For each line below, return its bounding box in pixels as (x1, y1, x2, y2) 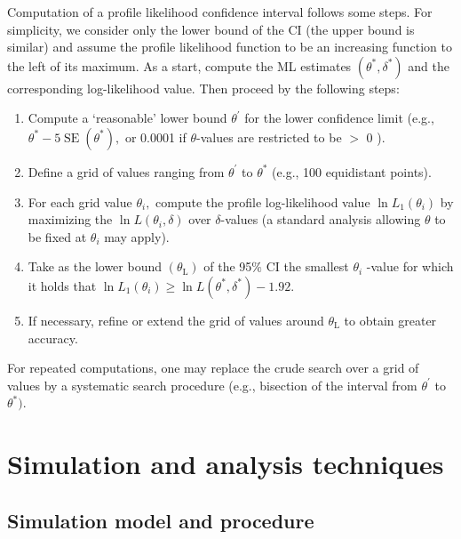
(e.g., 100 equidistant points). (272, 162, 432, 181)
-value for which (366, 257, 454, 276)
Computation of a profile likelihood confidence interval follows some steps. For (7, 3, 433, 20)
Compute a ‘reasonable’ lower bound (28, 109, 227, 127)
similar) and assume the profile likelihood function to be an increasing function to (7, 37, 452, 56)
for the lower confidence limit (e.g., (244, 109, 434, 127)
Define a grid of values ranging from (28, 162, 225, 181)
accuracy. (28, 328, 78, 347)
